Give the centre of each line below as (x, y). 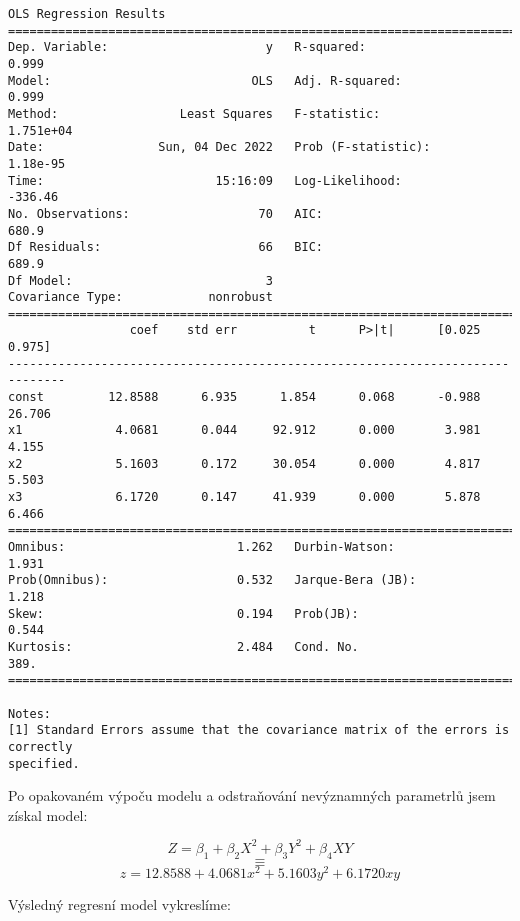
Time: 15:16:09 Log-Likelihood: (205, 180)
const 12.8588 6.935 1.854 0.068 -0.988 (244, 397)
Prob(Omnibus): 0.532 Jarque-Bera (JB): (212, 580)
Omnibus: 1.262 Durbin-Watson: (201, 547)
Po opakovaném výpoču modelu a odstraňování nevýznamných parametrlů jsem (252, 795)
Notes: (29, 713)
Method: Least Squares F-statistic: (194, 113)
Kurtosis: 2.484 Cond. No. (183, 646)
